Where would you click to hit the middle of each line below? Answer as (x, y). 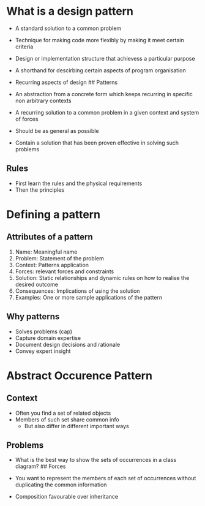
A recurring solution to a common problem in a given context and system (107, 112)
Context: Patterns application (52, 265)
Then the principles (39, 190)
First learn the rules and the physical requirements (79, 183)
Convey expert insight (43, 351)
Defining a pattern (54, 214)
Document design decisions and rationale (68, 344)
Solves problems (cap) (43, 331)
